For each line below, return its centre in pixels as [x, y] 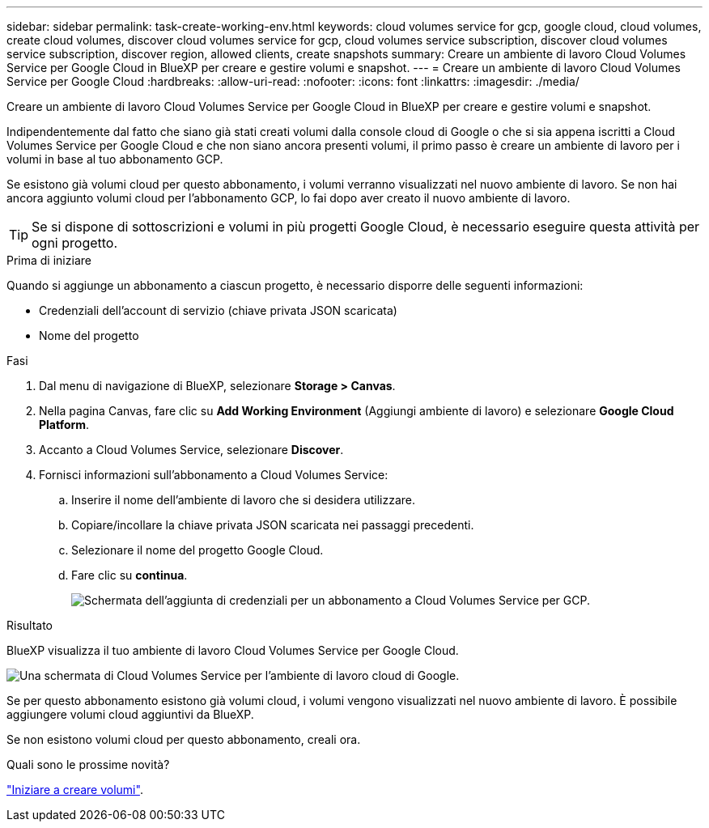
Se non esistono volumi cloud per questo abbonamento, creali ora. [184, 739]
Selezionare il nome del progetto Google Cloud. [197, 550]
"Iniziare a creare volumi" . [75, 790]
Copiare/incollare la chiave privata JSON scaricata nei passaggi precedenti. [273, 525]
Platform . [64, 425]
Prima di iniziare [49, 260]
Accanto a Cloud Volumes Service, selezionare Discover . [191, 450]
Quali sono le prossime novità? [88, 764]
